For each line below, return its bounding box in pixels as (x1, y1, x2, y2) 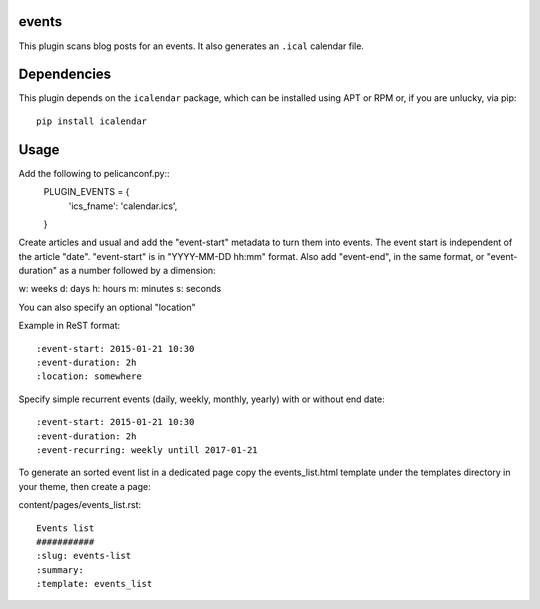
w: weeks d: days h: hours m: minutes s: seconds (18, 283, 222, 295)
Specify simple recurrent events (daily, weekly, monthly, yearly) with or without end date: (18, 393, 385, 405)
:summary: (36, 564, 84, 575)
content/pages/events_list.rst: (18, 499, 142, 511)
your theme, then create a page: (18, 480, 152, 492)
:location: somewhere (36, 371, 142, 382)
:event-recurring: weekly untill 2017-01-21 (36, 444, 259, 455)
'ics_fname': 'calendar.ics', (68, 200, 178, 212)
